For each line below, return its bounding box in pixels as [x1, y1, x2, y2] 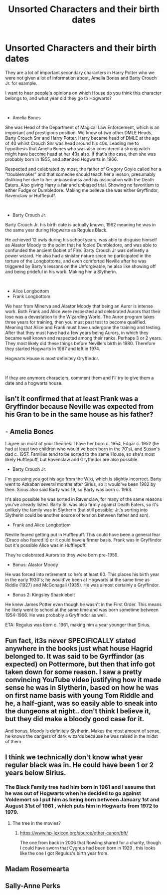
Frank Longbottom [12, 293, 51, 299]
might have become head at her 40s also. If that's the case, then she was [5, 151, 156, 157]
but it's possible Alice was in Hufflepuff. [5, 542, 87, 548]
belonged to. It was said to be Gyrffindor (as [5, 652, 145, 661]
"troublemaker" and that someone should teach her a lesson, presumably [5, 171, 156, 177]
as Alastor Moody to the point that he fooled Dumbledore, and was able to [5, 242, 157, 248]
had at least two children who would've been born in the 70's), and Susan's [5, 446, 161, 452]
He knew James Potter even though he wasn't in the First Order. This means [5, 602, 162, 608]
